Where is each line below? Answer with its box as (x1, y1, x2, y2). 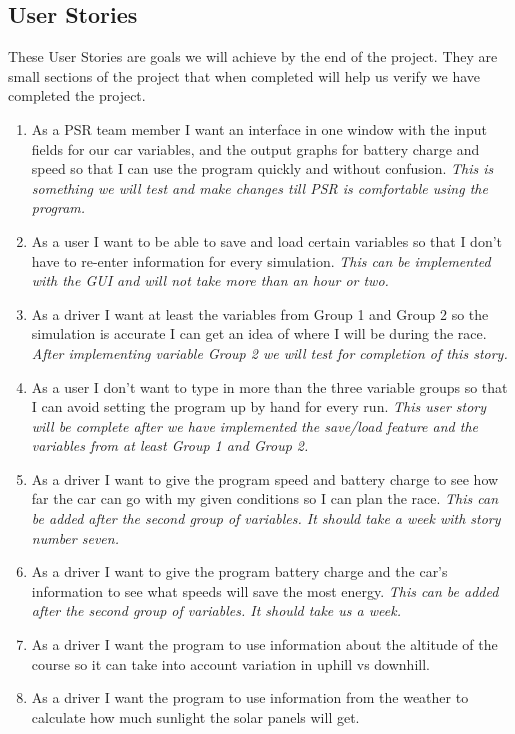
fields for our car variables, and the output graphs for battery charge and (31, 138, 480, 159)
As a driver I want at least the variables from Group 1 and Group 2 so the (31, 303, 489, 324)
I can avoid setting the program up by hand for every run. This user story (31, 396, 487, 417)
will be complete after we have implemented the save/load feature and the (31, 415, 479, 436)
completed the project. (8, 85, 146, 106)
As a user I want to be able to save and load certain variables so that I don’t (31, 230, 503, 251)
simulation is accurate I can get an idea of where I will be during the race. (31, 323, 487, 344)
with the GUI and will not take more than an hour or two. (31, 270, 389, 291)
